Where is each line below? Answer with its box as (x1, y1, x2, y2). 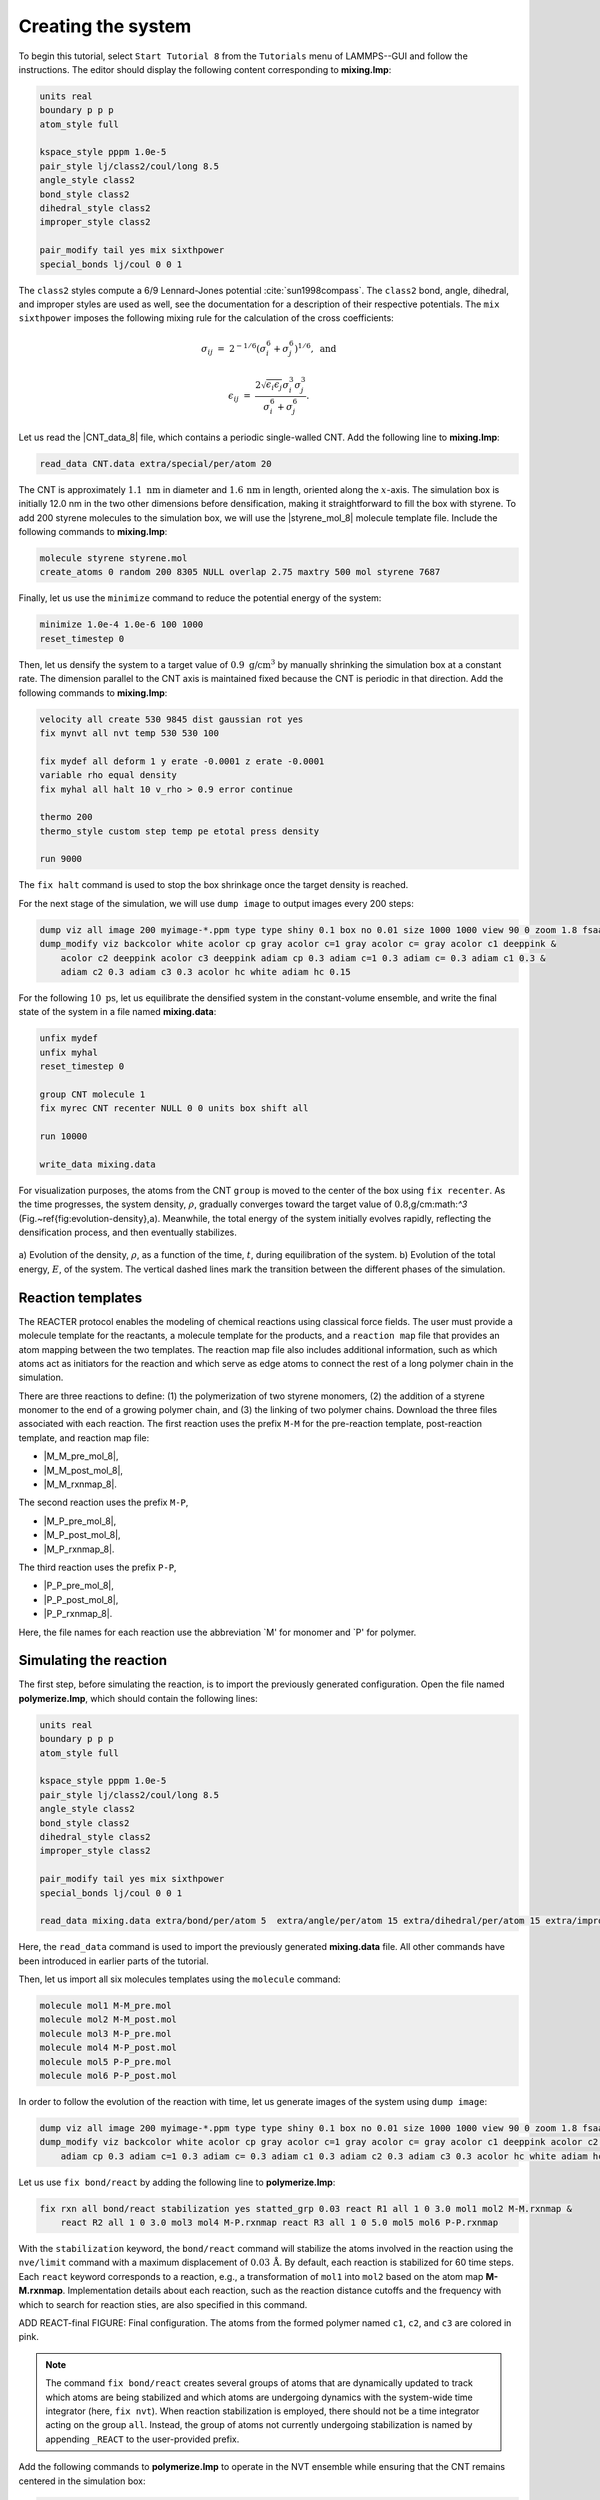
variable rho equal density (39, 770, 177, 781)
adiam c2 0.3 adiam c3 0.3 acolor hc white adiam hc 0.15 (60, 966, 351, 977)
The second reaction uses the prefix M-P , (18, 1496, 189, 1509)
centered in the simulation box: (18, 2475, 146, 2487)
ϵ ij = (228, 390, 252, 404)
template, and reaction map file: (18, 1431, 150, 1444)
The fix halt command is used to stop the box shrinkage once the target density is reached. (18, 879, 409, 891)
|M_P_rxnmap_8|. (43, 1543, 115, 1555)
